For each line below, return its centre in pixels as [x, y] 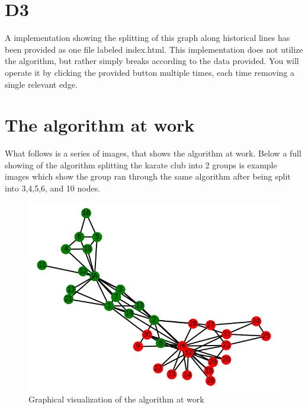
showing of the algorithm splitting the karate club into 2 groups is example [141, 164]
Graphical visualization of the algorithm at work [116, 399]
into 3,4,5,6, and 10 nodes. [53, 188]
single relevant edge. [41, 84]
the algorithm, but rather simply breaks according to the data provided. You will [152, 61]
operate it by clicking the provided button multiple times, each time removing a [150, 72]
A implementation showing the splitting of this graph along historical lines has [147, 38]
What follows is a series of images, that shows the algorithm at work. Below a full [153, 153]
